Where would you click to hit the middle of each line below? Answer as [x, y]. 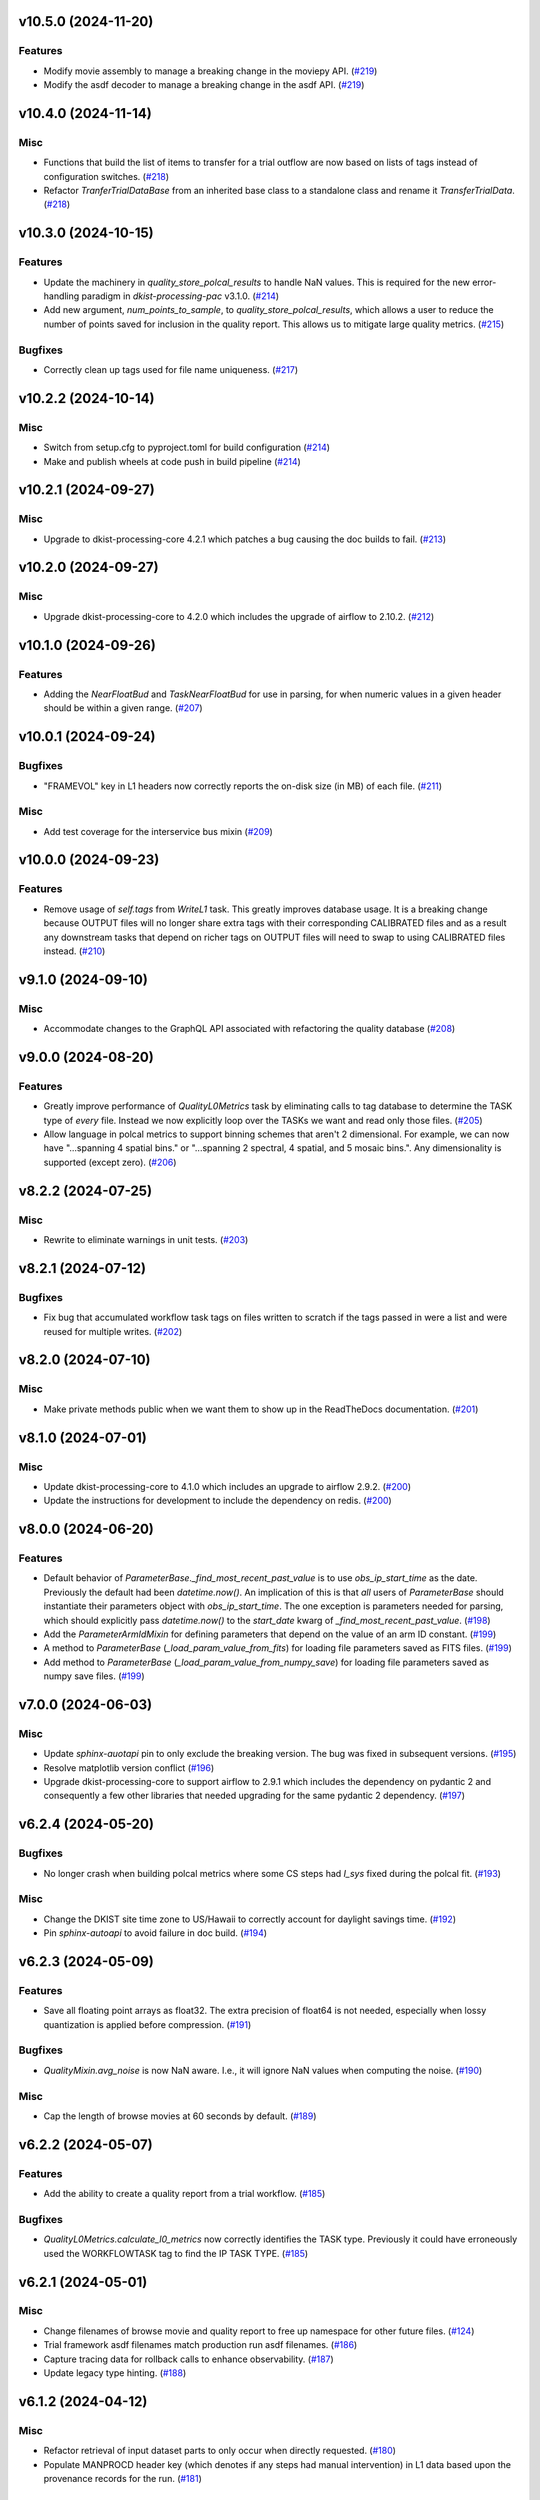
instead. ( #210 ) [74, 951]
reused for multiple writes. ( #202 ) [113, 1331]
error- [484, 282]
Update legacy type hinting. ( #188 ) [115, 2373]
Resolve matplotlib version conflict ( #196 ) [129, 1767]
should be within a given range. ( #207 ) [123, 708]
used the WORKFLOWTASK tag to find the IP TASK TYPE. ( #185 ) [176, 2253]
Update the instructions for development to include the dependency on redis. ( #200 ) [217, 1501]
